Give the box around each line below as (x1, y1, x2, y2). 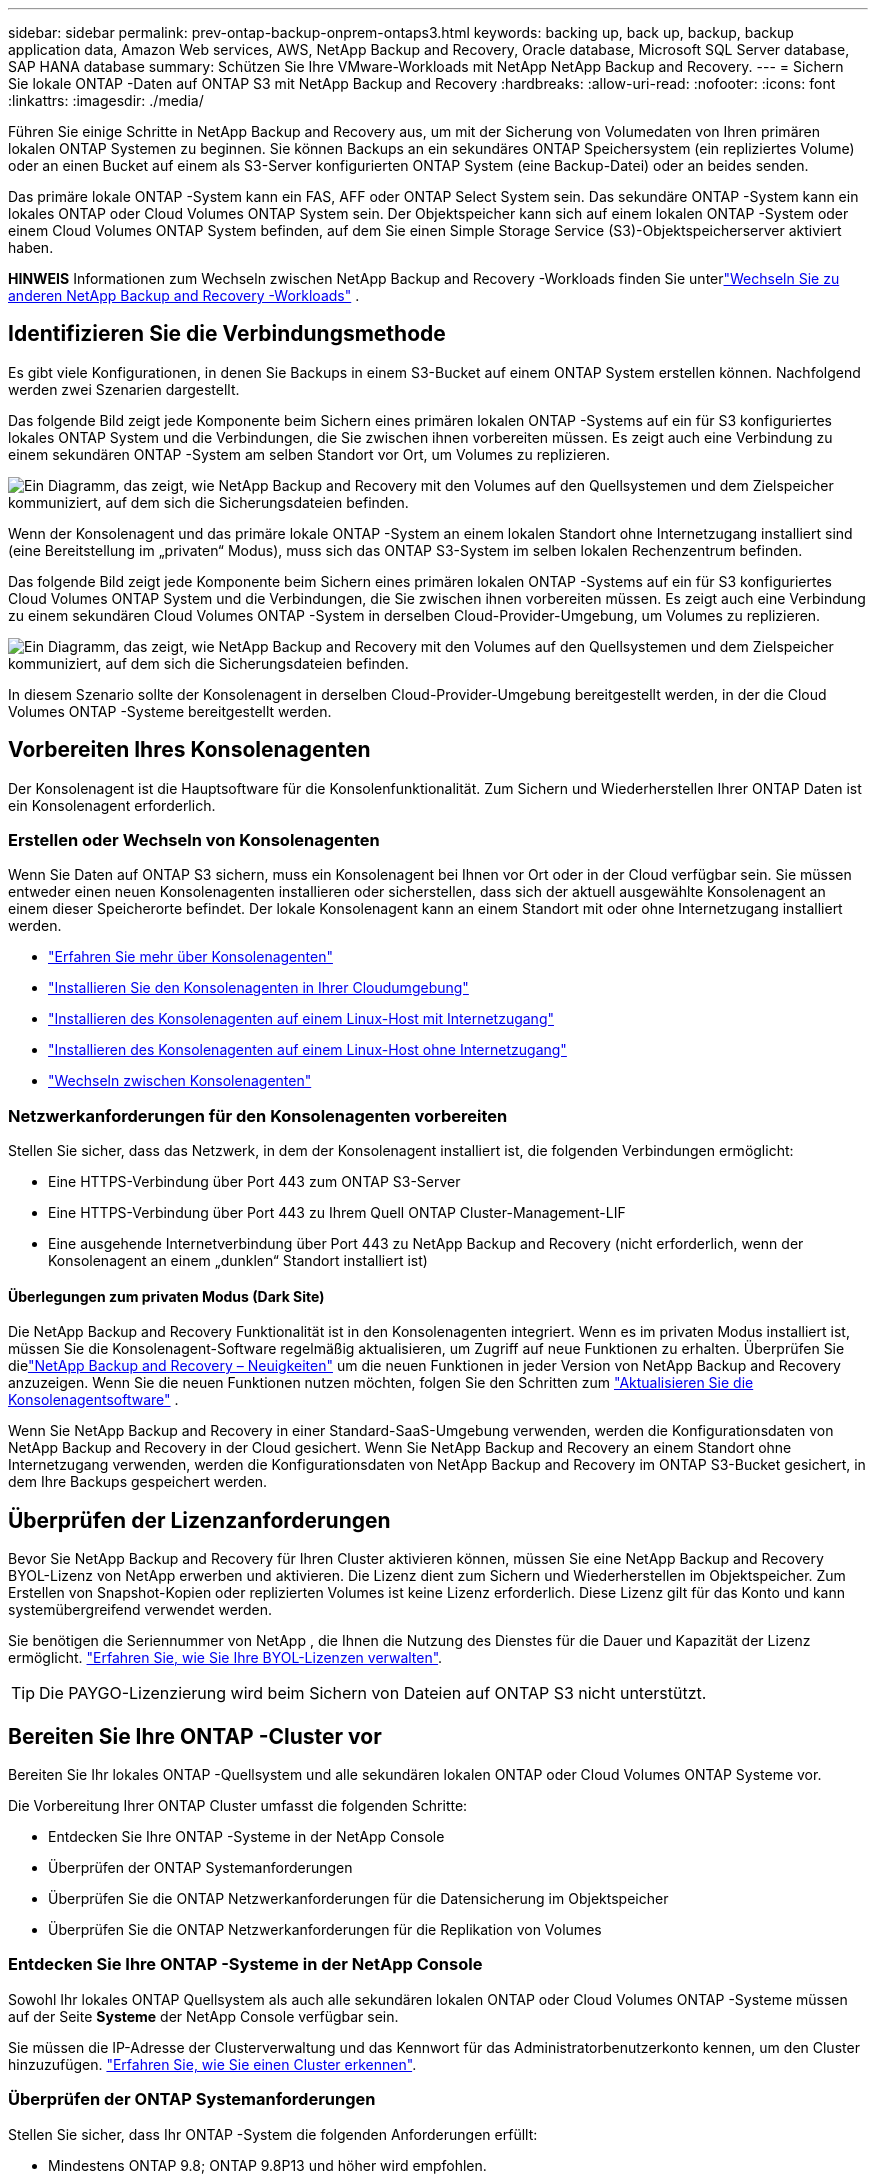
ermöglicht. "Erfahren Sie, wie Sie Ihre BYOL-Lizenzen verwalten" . (8, 1649, 443, 1667)
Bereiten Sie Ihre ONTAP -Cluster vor (8, 1723, 382, 1749)
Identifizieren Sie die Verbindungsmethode (8, 321, 446, 347)
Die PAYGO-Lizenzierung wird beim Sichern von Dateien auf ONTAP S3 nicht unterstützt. (39, 1683, 707, 1704)
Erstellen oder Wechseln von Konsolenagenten (8, 830, 380, 851)
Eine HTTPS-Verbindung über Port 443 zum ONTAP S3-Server (48, 1173, 461, 1191)
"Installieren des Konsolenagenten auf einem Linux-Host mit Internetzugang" (48, 1010, 555, 1028)
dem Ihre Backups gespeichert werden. (8, 1473, 268, 1491)
